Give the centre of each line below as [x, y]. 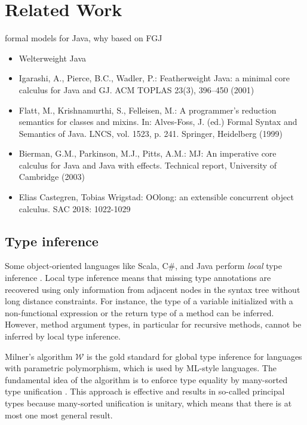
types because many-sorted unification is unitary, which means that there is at [148, 403]
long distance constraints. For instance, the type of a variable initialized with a [149, 301]
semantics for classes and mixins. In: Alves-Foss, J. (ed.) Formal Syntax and [158, 122]
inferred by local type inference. [63, 336]
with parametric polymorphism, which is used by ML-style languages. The [141, 368]
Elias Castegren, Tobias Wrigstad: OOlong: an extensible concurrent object [156, 197]
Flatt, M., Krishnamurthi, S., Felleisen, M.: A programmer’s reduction [148, 110]
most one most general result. [59, 415]
